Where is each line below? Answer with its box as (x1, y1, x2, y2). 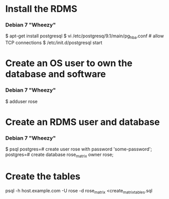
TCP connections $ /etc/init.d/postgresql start (5, 39, 103, 46)
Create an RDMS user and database (5, 116, 160, 128)
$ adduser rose (5, 98, 37, 104)
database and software (5, 69, 106, 80)
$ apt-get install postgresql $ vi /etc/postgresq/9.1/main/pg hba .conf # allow (5, 33, 164, 40)
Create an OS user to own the (5, 57, 133, 69)
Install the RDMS (5, 3, 78, 15)
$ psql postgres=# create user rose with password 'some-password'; (5, 146, 153, 152)
